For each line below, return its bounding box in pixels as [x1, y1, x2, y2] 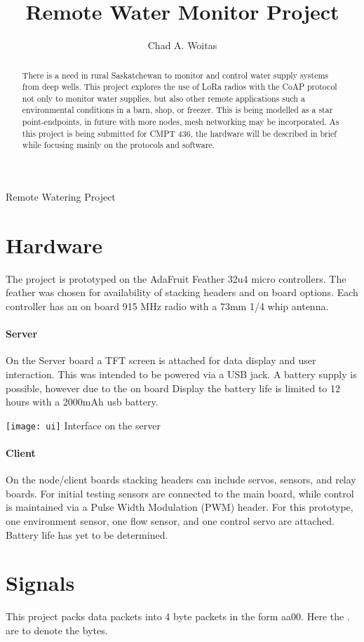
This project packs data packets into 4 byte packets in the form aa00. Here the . [6, 609, 350, 624]
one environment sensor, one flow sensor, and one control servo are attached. [6, 514, 335, 528]
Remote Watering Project [6, 189, 116, 204]
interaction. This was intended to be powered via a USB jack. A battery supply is [6, 367, 357, 381]
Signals [6, 568, 75, 597]
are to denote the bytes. [6, 622, 108, 637]
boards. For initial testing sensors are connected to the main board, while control [6, 486, 354, 500]
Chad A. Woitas [147, 38, 217, 53]
